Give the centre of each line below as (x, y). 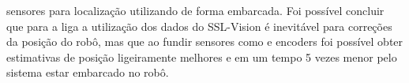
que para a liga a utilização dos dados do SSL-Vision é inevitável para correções (199, 26)
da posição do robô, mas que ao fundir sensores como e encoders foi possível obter (205, 41)
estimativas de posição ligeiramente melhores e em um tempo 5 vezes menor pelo (202, 57)
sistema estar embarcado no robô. (88, 72)
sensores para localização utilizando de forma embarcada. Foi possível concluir (195, 10)
